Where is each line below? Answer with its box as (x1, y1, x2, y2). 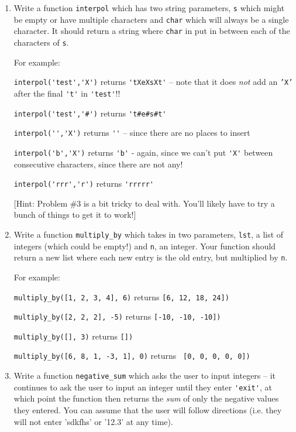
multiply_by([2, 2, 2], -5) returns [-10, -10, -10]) (13, 310, 221, 323)
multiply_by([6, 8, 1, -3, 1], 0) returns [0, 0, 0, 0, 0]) (13, 349, 250, 362)
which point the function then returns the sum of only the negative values (13, 392, 279, 404)
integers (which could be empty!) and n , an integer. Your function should (13, 239, 276, 252)
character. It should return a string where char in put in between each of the (13, 25, 290, 37)
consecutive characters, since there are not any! (13, 157, 183, 170)
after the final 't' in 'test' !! (13, 87, 121, 99)
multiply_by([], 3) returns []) (13, 330, 133, 342)
